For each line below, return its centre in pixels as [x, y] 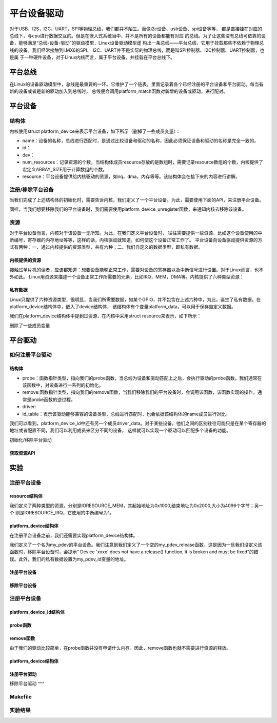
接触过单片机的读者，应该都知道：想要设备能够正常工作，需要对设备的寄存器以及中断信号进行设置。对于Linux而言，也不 [136, 270]
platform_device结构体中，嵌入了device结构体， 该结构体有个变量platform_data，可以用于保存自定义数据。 [123, 306]
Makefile [21, 696]
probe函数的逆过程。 [53, 399]
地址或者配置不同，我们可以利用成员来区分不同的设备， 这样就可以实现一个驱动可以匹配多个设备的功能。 [120, 430]
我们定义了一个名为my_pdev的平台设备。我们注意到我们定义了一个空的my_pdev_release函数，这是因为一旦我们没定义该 [136, 545]
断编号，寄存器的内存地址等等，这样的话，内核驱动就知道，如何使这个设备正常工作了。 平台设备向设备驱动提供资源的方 [136, 240]
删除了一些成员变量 [30, 325]
